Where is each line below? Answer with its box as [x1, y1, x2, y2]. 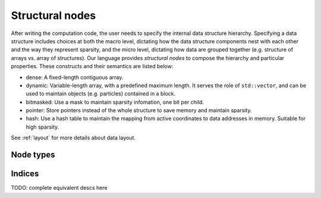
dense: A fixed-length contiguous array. [26, 74, 124, 81]
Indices [11, 169, 39, 179]
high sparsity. [26, 123, 59, 130]
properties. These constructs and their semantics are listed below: [11, 63, 174, 70]
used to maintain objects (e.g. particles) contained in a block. [26, 90, 175, 97]
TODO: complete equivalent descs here [11, 184, 108, 191]
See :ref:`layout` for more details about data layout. [11, 134, 136, 142]
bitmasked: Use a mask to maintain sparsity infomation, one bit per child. [26, 98, 204, 106]
